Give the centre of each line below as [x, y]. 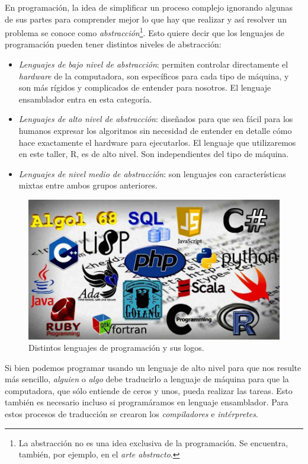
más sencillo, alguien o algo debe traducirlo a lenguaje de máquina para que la [147, 379]
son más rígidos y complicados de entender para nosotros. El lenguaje [145, 87]
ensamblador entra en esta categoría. [85, 99]
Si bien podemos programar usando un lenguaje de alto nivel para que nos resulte [153, 367]
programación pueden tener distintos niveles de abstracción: [113, 44]
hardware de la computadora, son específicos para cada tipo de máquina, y [154, 76]
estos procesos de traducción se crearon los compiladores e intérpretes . [131, 414]
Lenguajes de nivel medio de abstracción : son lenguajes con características [152, 173]
